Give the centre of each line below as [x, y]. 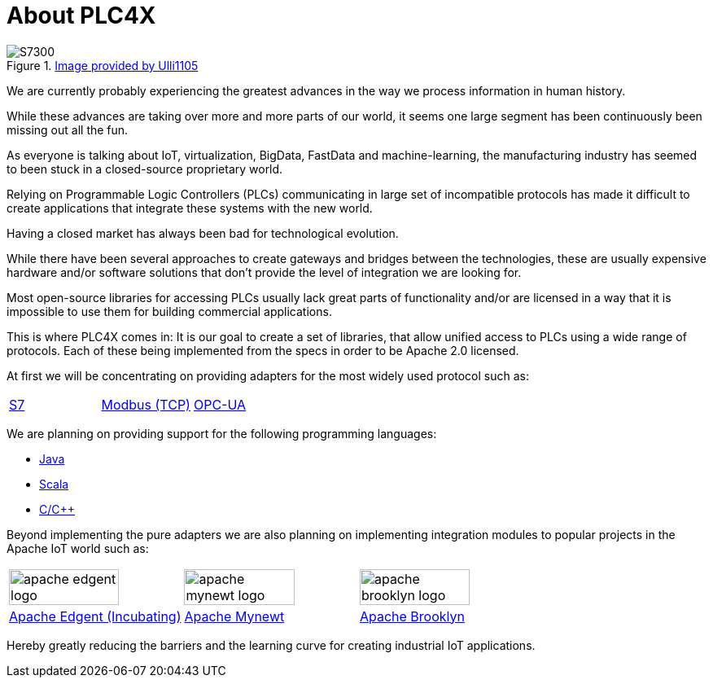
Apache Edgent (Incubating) [95, 616]
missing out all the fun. [68, 129]
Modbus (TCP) [146, 404]
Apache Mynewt [234, 616]
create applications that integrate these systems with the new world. [190, 208]
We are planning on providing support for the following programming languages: [222, 433]
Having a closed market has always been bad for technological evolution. [203, 233]
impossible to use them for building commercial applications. [169, 311]
